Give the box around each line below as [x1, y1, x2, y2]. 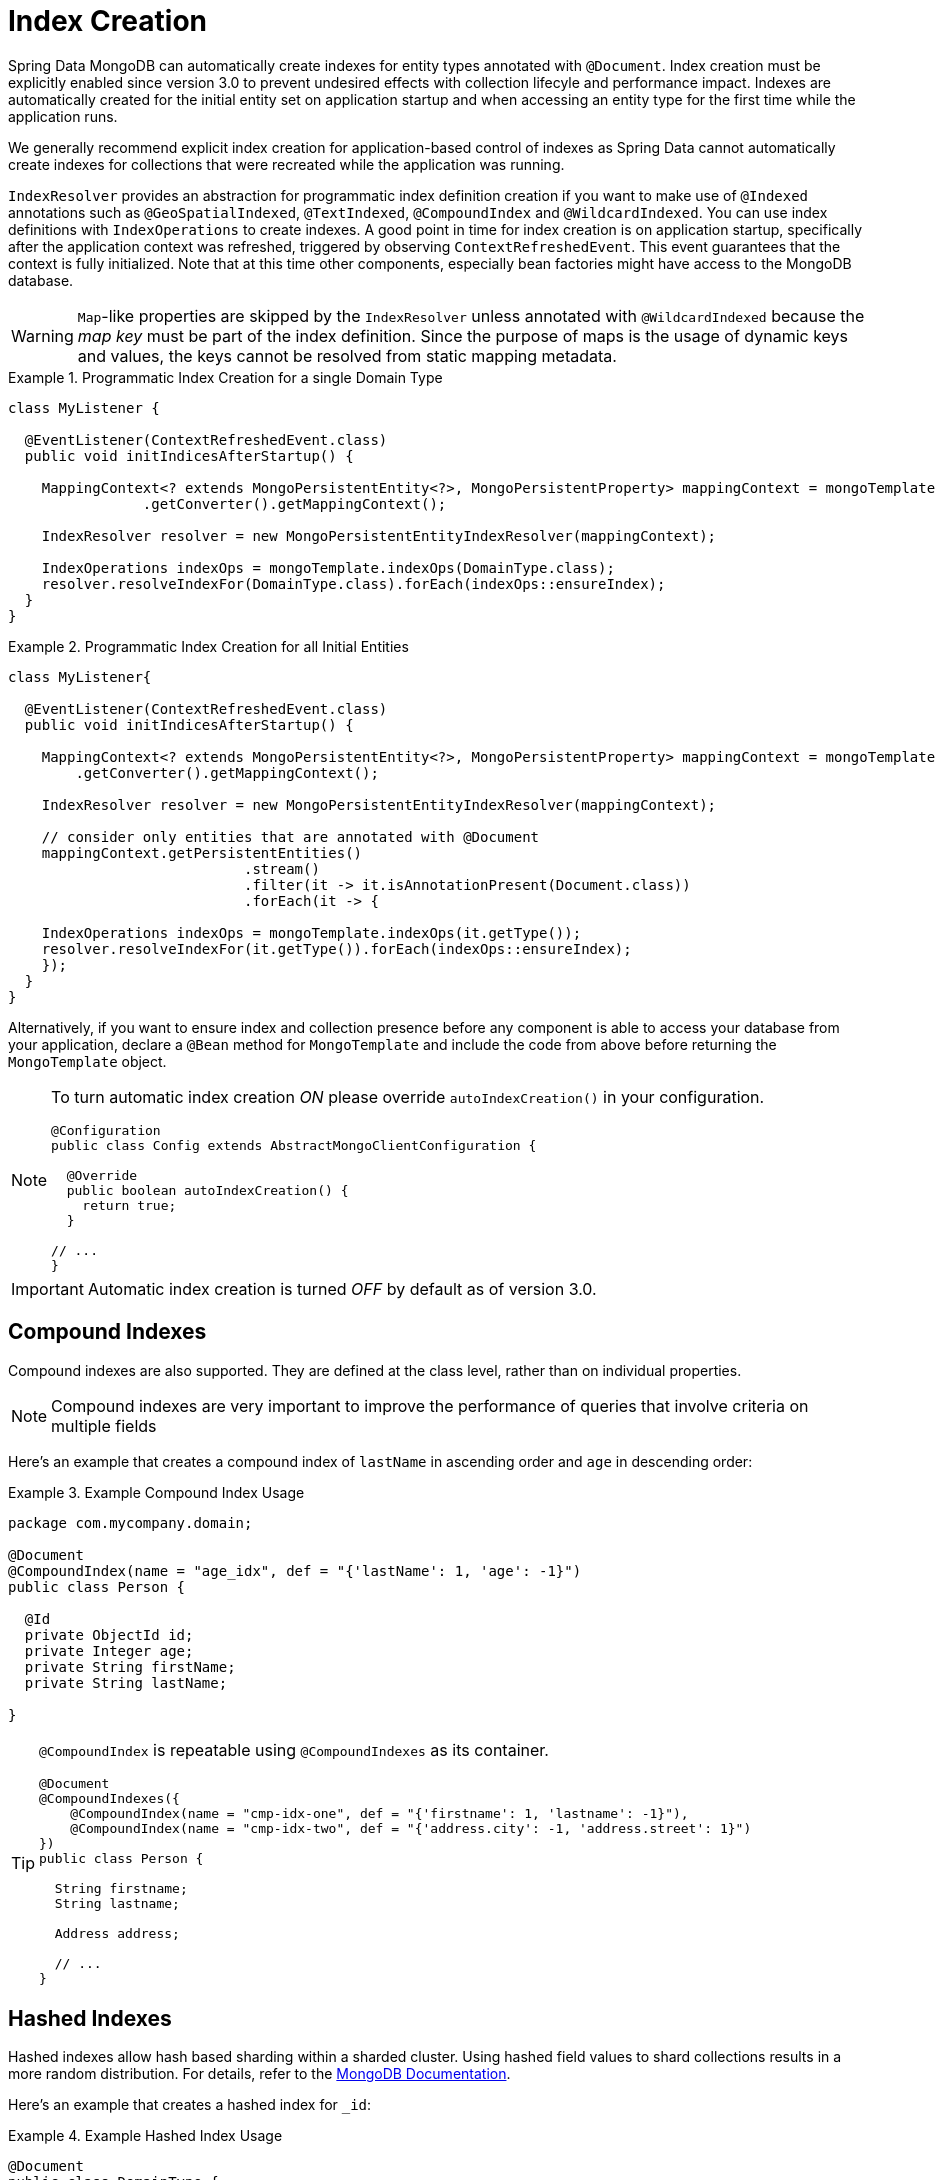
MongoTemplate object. [8, 1052, 167, 1070]
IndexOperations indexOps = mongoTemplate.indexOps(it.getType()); [41, 924, 582, 941]
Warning [11, 325, 74, 346]
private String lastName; [24, 1674, 228, 1691]
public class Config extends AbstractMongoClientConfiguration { [51, 1137, 537, 1153]
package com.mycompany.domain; [8, 1514, 253, 1531]
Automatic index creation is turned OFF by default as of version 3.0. [87, 1278, 597, 1299]
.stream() [244, 860, 320, 877]
